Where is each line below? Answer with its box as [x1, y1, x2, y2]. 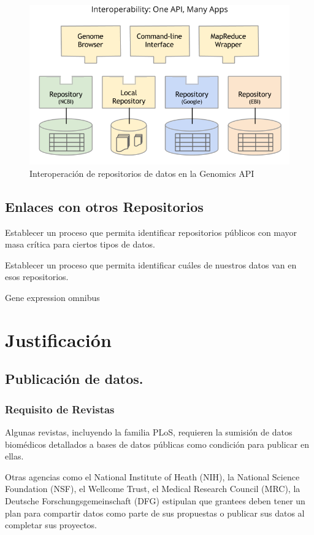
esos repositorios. [5, 270, 69, 283]
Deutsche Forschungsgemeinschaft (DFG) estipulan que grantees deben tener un [5, 494, 305, 507]
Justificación [5, 327, 112, 352]
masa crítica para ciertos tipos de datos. [5, 238, 156, 251]
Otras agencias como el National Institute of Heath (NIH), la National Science [5, 470, 300, 483]
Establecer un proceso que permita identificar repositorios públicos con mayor [5, 225, 297, 238]
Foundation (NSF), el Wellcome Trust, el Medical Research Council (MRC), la [5, 482, 301, 495]
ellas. [5, 450, 24, 463]
